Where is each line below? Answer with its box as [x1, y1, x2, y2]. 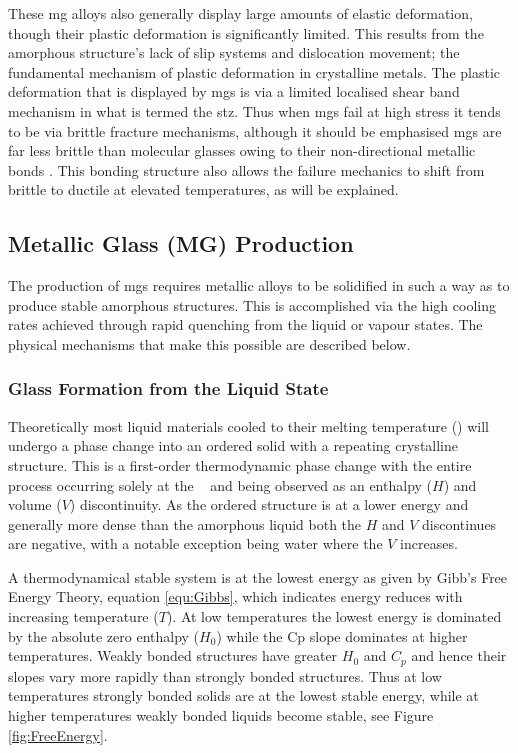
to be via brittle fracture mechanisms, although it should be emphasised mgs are [8, 120, 502, 141]
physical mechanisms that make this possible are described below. [8, 333, 411, 354]
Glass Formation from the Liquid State [8, 376, 329, 401]
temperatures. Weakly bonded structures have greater [8, 645, 338, 666]
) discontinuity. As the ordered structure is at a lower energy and [69, 494, 469, 515]
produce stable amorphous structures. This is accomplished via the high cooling [8, 294, 496, 315]
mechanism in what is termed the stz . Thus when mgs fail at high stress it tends [8, 100, 501, 121]
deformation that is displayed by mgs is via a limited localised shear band [8, 81, 460, 102]
